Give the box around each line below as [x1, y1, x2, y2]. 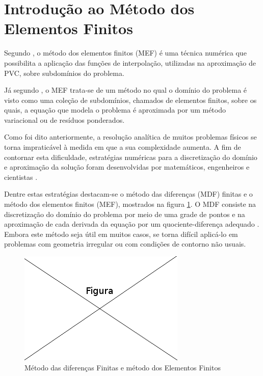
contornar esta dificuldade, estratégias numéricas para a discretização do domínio [4, 151, 257, 162]
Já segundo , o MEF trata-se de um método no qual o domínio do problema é [4, 85, 247, 95]
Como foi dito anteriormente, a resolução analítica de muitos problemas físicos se [4, 131, 257, 142]
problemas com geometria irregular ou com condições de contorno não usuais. [4, 238, 246, 249]
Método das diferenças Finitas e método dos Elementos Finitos [24, 362, 221, 372]
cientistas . [4, 171, 38, 182]
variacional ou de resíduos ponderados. [4, 114, 125, 125]
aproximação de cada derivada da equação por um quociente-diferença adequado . [4, 219, 259, 229]
